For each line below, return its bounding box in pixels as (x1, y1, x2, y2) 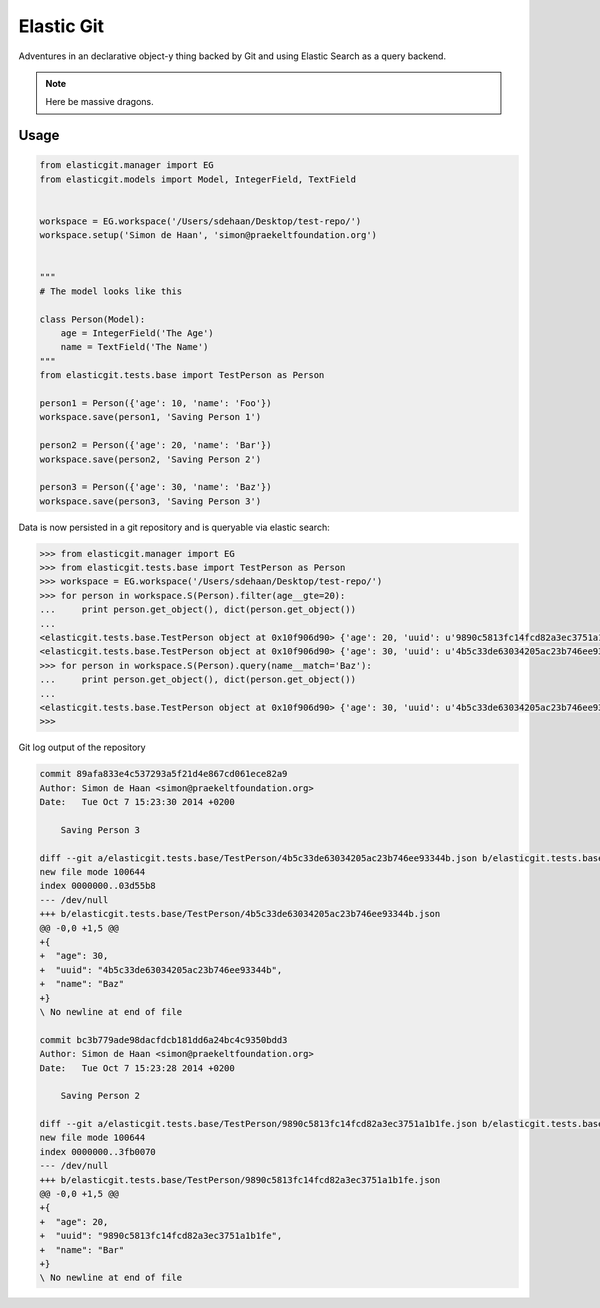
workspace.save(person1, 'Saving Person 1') (39, 411, 262, 423)
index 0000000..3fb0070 (39, 1146, 157, 1157)
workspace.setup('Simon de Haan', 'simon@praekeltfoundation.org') (39, 230, 378, 241)
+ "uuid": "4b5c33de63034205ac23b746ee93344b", (39, 964, 283, 975)
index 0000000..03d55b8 (39, 880, 157, 892)
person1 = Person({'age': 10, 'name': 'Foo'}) (39, 397, 272, 409)
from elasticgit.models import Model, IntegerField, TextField (39, 173, 357, 185)
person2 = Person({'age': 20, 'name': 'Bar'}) (39, 440, 272, 451)
